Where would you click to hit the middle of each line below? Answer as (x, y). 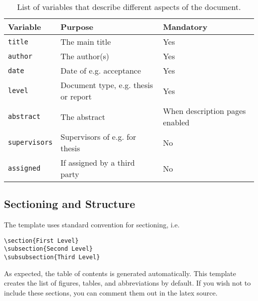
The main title (86, 42)
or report (76, 96)
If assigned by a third (98, 162)
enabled (176, 122)
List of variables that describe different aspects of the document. (129, 7)
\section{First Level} (41, 241)
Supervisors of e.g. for (98, 137)
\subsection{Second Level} (48, 249)
